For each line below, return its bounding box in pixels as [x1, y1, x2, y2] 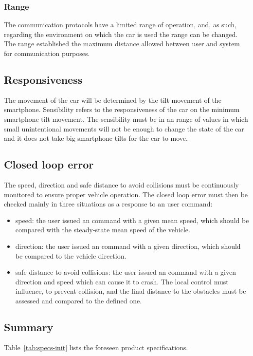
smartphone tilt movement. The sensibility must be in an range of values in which [4, 113, 248, 124]
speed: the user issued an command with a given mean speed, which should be [15, 215, 249, 225]
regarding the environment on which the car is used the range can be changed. [4, 29, 238, 39]
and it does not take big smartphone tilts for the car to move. [4, 133, 188, 143]
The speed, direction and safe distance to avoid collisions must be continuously [4, 179, 239, 189]
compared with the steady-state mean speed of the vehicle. [15, 225, 190, 235]
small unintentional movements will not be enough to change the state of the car [4, 123, 244, 133]
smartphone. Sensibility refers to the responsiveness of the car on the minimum [4, 104, 240, 114]
